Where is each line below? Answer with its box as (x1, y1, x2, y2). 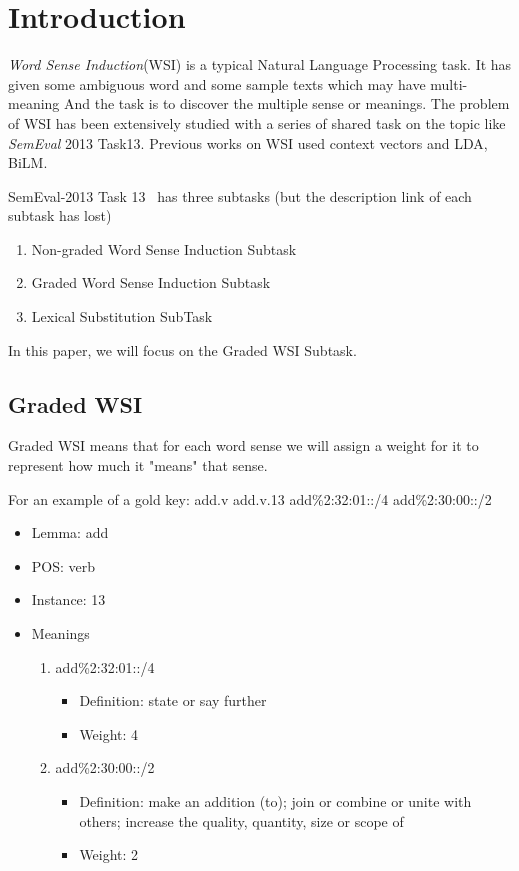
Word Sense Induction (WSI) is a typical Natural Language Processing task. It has (8, 54, 512, 75)
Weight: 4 (79, 723, 139, 744)
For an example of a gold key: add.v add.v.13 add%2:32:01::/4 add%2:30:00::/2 (8, 488, 492, 509)
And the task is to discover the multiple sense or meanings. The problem (63, 93, 510, 114)
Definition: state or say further (79, 690, 267, 711)
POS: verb (31, 555, 96, 576)
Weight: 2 (79, 844, 139, 865)
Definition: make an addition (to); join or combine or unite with (79, 790, 472, 811)
